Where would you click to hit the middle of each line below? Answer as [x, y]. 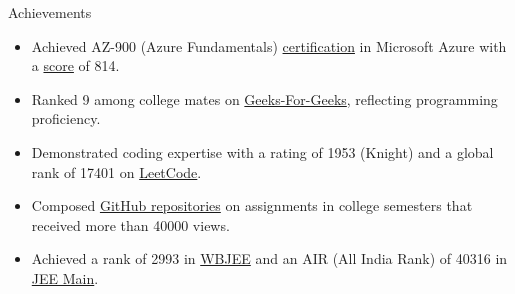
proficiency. [66, 118]
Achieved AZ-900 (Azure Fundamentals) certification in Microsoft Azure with [269, 45]
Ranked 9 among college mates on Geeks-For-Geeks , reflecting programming [264, 98]
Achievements [50, 12]
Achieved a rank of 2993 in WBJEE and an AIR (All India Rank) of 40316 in [269, 258]
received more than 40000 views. [130, 224]
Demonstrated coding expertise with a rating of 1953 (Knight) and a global [262, 151]
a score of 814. [75, 65]
